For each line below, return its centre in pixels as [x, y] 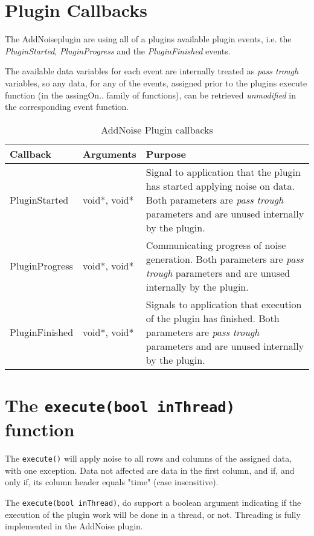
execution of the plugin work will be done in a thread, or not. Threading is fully [153, 514]
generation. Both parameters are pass [225, 259]
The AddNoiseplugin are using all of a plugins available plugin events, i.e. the [148, 39]
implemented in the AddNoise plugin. [74, 526]
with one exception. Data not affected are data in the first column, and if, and [150, 470]
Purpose [166, 153]
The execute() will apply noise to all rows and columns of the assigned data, [149, 458]
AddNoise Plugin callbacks [157, 129]
